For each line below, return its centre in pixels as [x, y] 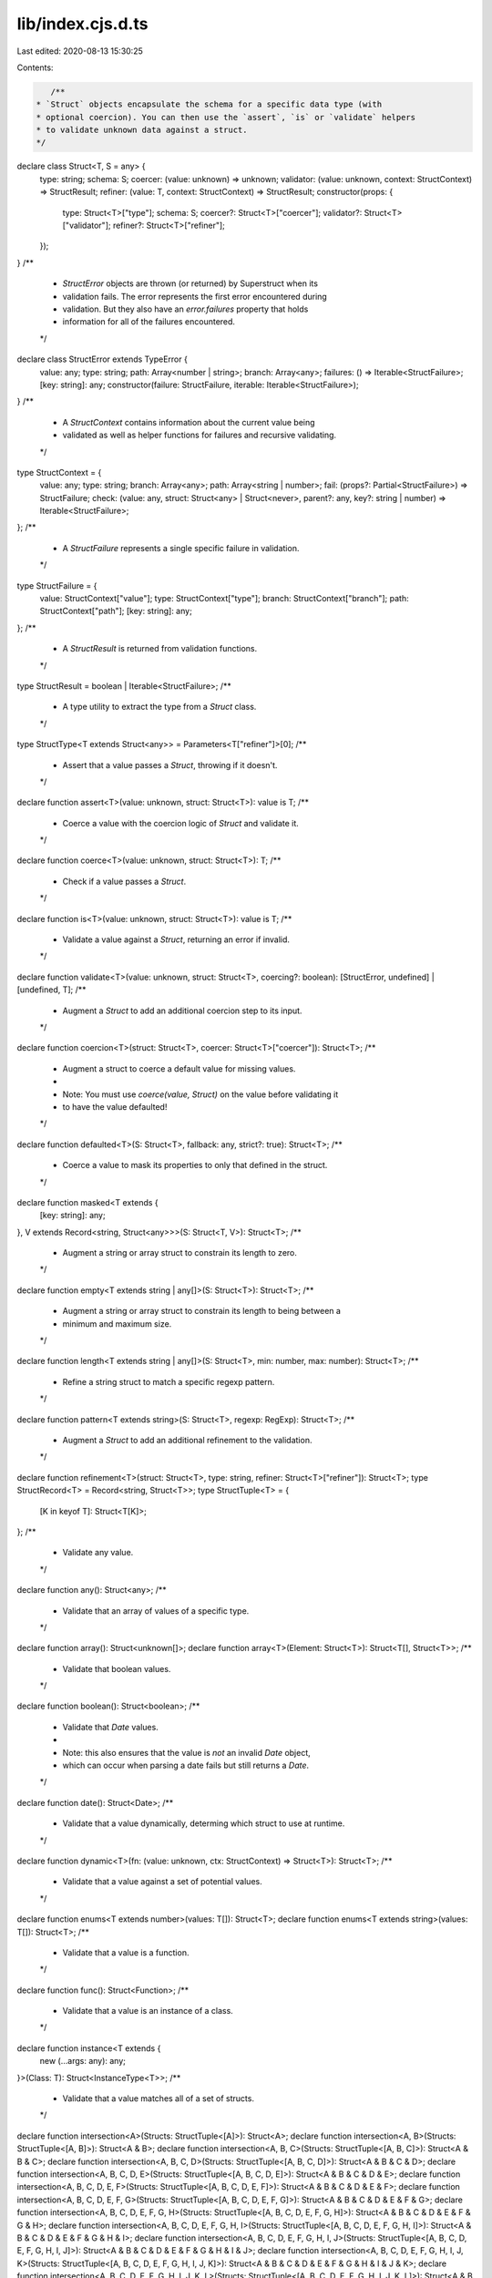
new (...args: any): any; [83, 2061]
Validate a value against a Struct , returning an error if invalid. [176, 939]
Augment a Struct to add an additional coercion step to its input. [182, 1011]
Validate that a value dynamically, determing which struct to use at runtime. [204, 1823]
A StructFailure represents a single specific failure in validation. [181, 548]
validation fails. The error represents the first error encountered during [195, 296]
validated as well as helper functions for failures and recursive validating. [200, 435]
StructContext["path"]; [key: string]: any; [116, 611]
